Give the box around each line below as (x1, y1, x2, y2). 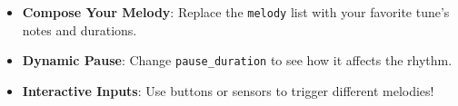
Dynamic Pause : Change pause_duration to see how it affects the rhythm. (22, 51, 453, 70)
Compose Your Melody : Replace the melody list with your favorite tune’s (22, 3, 450, 21)
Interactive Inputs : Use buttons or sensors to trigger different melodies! (22, 81, 434, 100)
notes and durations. (22, 20, 137, 39)
